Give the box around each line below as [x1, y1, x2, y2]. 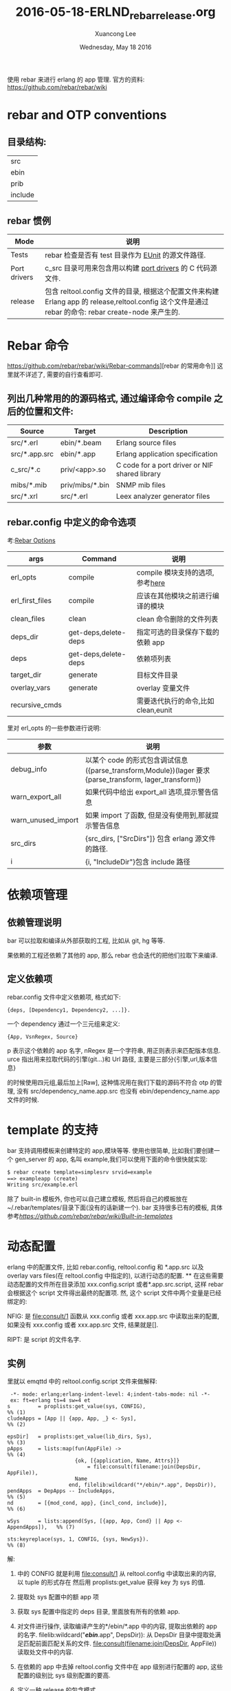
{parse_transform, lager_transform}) [85, 774, 201, 784]
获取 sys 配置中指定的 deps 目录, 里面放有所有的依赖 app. [16, 1608, 180, 1616]
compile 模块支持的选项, [136, 567, 214, 577]
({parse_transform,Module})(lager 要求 [85, 765, 210, 775]
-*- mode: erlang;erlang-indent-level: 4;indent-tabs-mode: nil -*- [10, 1391, 211, 1398]
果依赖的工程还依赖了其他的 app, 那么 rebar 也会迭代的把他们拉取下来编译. [7, 951, 218, 959]
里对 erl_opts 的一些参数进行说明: [7, 724, 102, 732]
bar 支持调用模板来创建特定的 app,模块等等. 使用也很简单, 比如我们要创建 [7, 1146, 214, 1154]
